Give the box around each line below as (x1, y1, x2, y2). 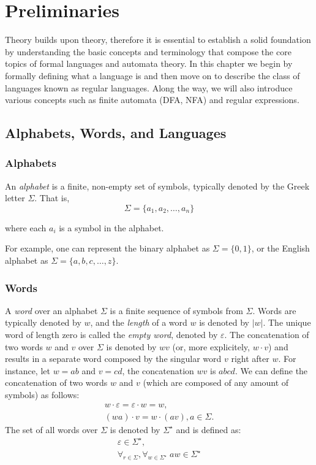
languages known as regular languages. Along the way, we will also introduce (5, 81, 293, 94)
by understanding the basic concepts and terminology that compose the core (5, 45, 292, 58)
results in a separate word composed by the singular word (5, 352, 222, 365)
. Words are (252, 304, 296, 317)
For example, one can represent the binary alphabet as (5, 242, 210, 255)
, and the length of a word (90, 316, 187, 329)
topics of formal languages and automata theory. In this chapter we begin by (5, 57, 293, 70)
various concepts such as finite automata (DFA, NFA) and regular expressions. (5, 93, 299, 106)
